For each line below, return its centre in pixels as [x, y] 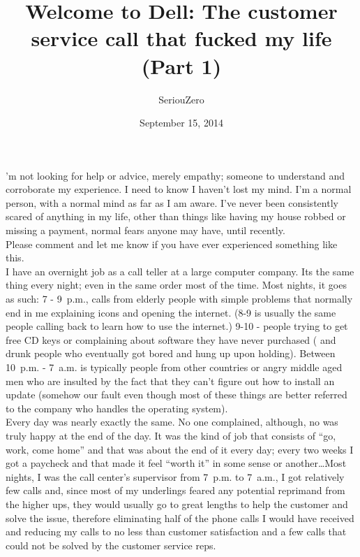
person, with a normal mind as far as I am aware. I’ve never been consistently [172, 202]
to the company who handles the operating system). [117, 408]
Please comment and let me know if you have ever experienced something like [172, 244]
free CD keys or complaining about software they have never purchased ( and [171, 339]
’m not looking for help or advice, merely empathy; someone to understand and [175, 175]
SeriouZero [181, 99]
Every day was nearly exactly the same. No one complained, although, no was [172, 422]
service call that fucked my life [181, 38]
